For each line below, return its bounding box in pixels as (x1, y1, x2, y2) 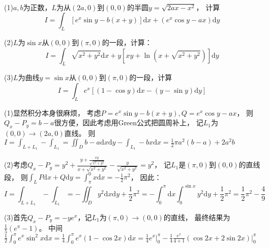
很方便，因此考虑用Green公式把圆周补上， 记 (54, 117, 203, 128)
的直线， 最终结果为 (163, 211, 230, 222)
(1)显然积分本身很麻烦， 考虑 (4, 107, 101, 118)
